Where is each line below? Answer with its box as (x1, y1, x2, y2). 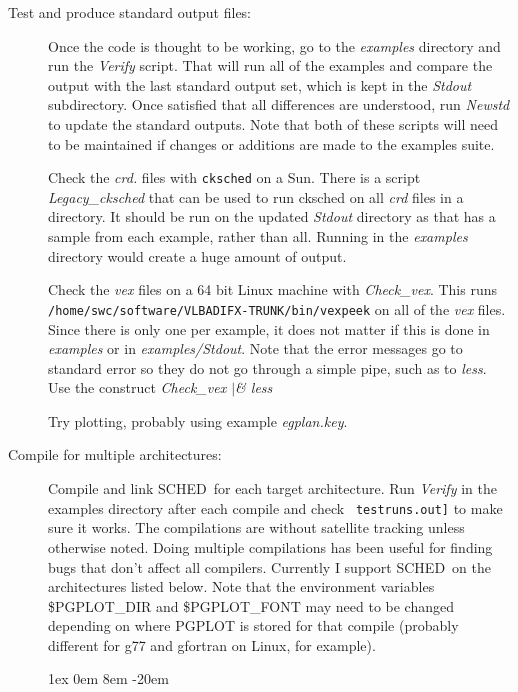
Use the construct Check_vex (48, 377, 227, 398)
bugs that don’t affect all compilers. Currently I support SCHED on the (48, 556, 491, 577)
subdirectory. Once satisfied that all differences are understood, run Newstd (48, 94, 510, 115)
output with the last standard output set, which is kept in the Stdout (48, 74, 472, 95)
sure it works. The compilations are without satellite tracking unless (48, 517, 465, 538)
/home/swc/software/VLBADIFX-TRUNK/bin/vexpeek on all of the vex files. (48, 298, 506, 319)
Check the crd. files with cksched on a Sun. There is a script (48, 167, 421, 188)
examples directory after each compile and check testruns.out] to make (48, 497, 503, 518)
